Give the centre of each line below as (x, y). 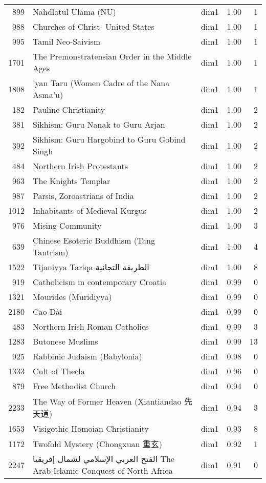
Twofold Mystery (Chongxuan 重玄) (98, 444)
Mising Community (67, 225)
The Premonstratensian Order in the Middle (112, 56)
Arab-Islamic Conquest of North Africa (103, 470)
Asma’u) (48, 95)
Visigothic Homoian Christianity (91, 428)
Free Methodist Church (74, 386)
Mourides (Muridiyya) (72, 297)
